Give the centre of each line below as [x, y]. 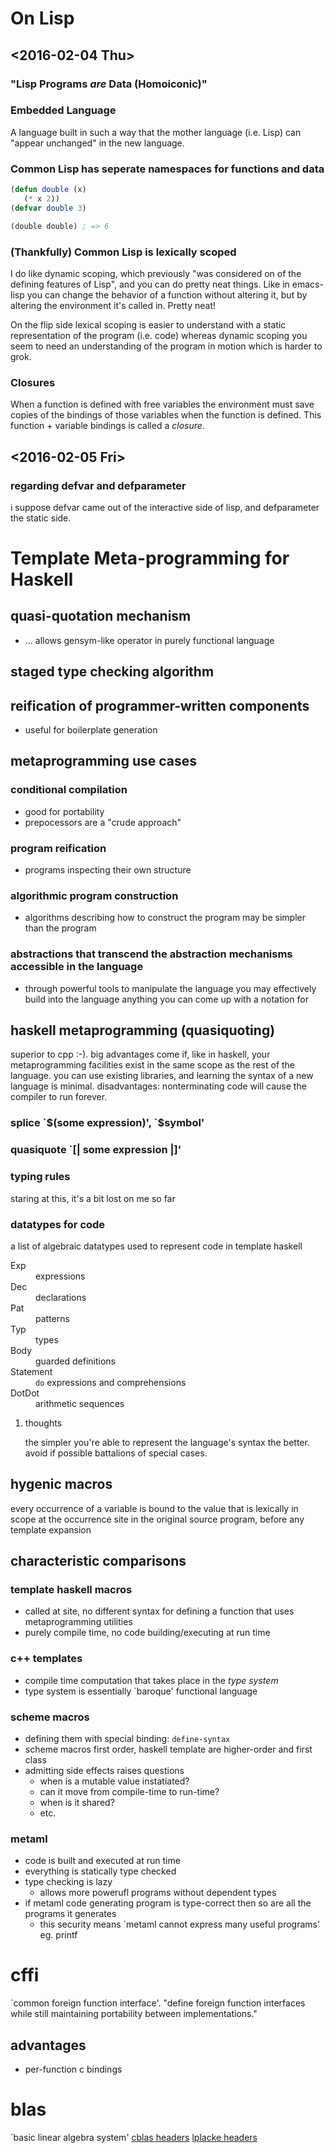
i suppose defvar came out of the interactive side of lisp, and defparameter [165, 507]
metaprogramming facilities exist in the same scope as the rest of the [153, 1065]
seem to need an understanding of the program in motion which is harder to [166, 346]
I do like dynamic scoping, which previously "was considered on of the [156, 273]
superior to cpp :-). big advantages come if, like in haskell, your [140, 1054]
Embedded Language [63, 110]
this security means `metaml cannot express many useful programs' [180, 1924]
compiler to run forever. [59, 1097]
